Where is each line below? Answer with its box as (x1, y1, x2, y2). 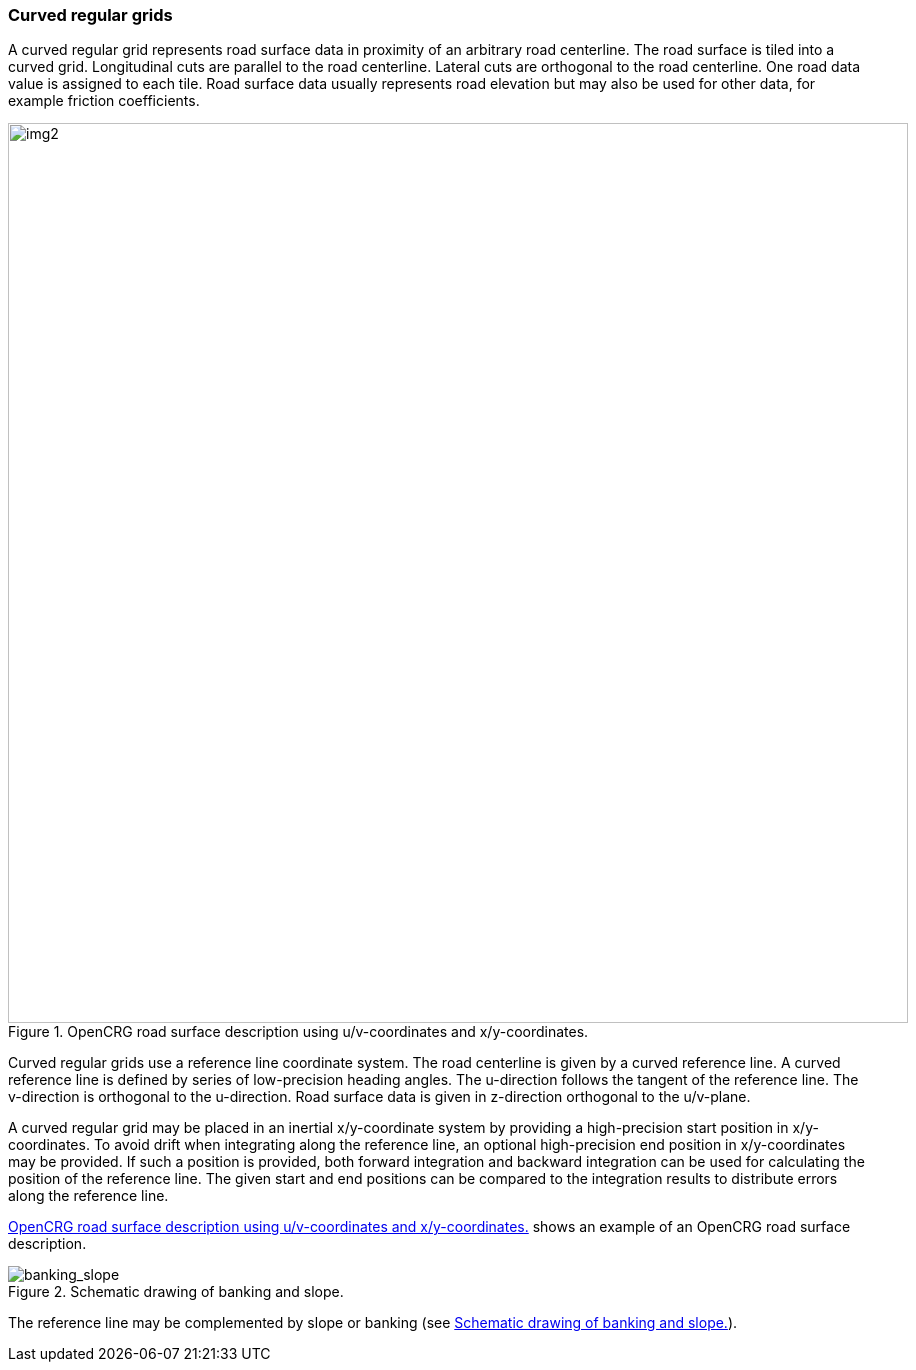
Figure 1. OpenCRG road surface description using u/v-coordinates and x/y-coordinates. (8, 1023, 589, 1041)
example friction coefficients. (8, 92, 200, 110)
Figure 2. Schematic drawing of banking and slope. (8, 1283, 344, 1301)
